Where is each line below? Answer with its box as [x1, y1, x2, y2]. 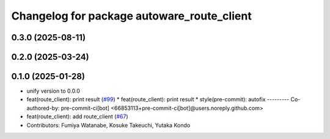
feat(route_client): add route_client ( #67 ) [26, 113, 128, 120]
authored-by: [26, 104, 60, 112]
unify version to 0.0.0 [26, 87, 81, 94]
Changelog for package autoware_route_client [11, 9, 252, 23]
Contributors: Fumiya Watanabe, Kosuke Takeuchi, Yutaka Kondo [26, 121, 191, 129]
